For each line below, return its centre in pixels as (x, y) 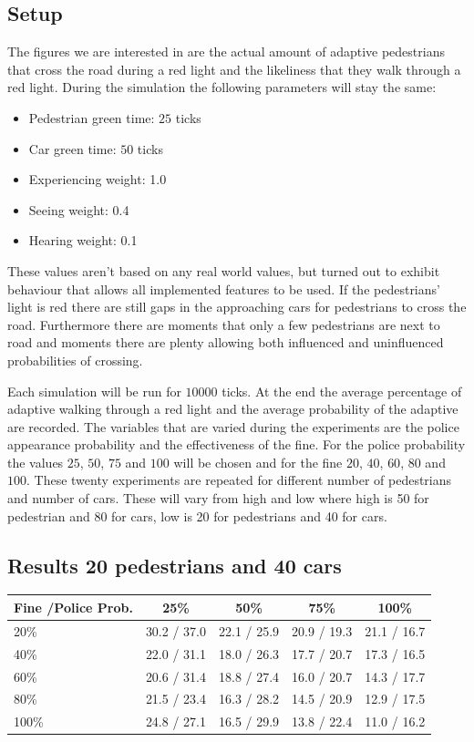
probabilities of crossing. (75, 360)
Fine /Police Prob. (73, 607)
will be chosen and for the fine (258, 462)
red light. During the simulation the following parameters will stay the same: (222, 87)
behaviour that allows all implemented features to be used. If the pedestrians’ (224, 289)
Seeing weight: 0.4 (79, 209)
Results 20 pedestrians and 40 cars (175, 565)
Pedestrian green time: (92, 117)
